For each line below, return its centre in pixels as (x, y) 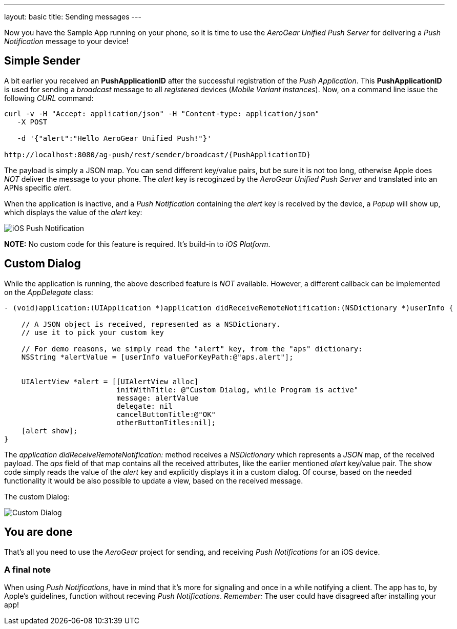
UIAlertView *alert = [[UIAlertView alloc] (110, 381)
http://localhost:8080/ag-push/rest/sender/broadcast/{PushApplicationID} (158, 154)
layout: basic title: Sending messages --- (73, 17)
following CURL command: (49, 98)
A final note (27, 569)
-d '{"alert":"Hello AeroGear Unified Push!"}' (114, 138)
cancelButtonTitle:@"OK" (166, 414)
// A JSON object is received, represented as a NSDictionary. (151, 324)
